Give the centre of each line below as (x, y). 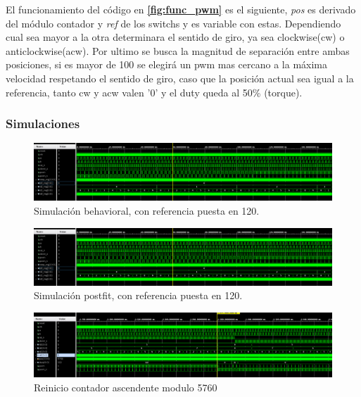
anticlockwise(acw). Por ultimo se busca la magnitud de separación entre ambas (178, 50)
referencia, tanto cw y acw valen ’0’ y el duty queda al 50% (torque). (154, 92)
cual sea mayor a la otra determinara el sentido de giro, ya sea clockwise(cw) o (175, 37)
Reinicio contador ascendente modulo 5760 (126, 387)
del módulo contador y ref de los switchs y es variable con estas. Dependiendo (173, 23)
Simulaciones (43, 124)
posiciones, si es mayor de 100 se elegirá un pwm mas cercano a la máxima (167, 64)
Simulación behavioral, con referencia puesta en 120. (147, 210)
